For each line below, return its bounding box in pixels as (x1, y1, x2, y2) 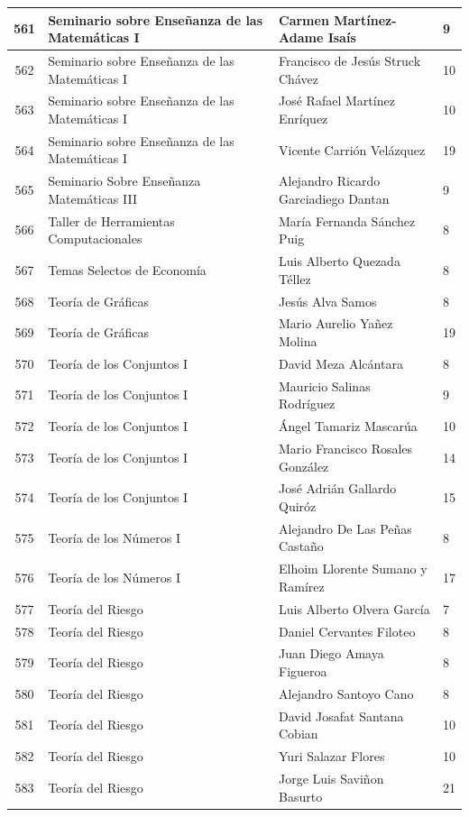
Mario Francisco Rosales (279, 438, 413, 457)
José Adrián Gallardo (279, 479, 397, 498)
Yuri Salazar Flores (279, 747, 385, 766)
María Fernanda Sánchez (279, 211, 416, 230)
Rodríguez (279, 394, 336, 413)
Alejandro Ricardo (279, 171, 381, 190)
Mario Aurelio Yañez (279, 314, 393, 333)
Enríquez (279, 108, 328, 127)
